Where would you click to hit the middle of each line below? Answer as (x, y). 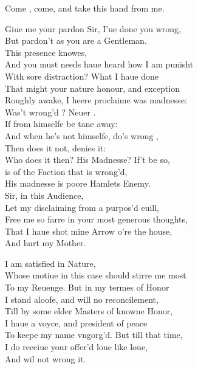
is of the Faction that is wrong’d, (66, 171)
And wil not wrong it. (46, 358)
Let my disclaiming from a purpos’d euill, (82, 207)
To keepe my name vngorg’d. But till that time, (94, 335)
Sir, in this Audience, (44, 195)
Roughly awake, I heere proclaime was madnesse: (96, 100)
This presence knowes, (46, 52)
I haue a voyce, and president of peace (76, 322)
